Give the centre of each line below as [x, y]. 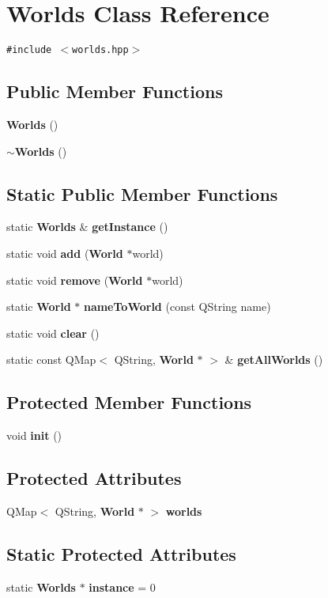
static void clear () [53, 333]
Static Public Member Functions [142, 193]
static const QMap [51, 360]
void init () [34, 435]
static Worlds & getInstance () [87, 227]
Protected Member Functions [129, 402]
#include [29, 50]
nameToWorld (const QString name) [177, 307]
